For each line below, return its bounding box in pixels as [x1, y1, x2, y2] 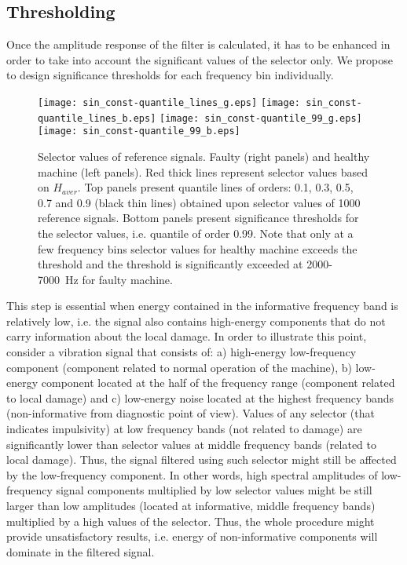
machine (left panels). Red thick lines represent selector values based [38, 163, 368, 180]
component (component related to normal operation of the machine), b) [6, 359, 352, 375]
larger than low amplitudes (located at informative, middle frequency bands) [6, 498, 376, 514]
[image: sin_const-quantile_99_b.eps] [38, 126, 240, 137]
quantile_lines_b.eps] [38, 112, 156, 124]
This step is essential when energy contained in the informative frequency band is [6, 297, 398, 314]
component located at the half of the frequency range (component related [41, 374, 395, 391]
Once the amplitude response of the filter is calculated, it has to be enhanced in [6, 36, 390, 53]
